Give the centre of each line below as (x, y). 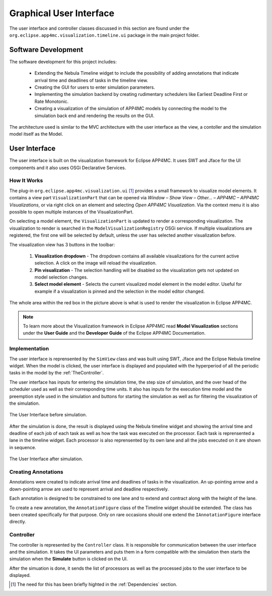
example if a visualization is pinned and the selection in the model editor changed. (120, 291)
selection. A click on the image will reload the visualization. (96, 263)
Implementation (29, 349)
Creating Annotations (36, 472)
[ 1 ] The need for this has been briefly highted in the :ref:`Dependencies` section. (94, 584)
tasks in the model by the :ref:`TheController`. (57, 373)
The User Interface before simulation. (48, 415)
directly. (18, 522)
